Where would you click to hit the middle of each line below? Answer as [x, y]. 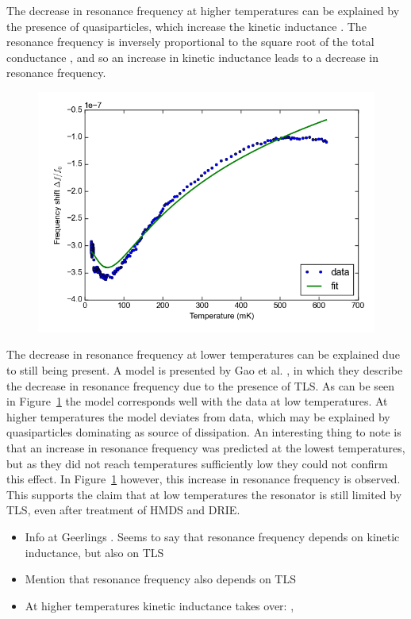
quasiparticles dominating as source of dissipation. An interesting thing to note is [204, 432]
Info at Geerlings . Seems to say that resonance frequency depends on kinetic [212, 536]
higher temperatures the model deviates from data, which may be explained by [198, 416]
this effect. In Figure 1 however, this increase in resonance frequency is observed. [204, 479]
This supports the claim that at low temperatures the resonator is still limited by [204, 494]
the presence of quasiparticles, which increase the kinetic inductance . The [186, 26]
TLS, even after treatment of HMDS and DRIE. [123, 510]
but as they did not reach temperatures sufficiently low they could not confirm [197, 463]
